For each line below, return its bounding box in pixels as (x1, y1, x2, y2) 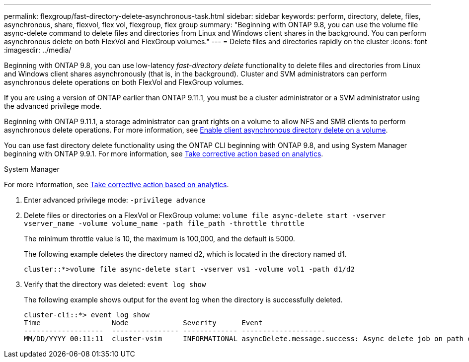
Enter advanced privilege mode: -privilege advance (24, 196, 206, 204)
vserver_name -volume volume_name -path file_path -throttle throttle (24, 219, 305, 227)
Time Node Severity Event (24, 319, 263, 327)
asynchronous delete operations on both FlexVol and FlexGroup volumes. (4, 78, 244, 86)
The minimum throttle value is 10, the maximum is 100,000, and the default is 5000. (24, 234, 295, 243)
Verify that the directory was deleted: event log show (24, 280, 206, 289)
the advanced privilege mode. (4, 102, 102, 110)
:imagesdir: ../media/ (4, 46, 72, 54)
